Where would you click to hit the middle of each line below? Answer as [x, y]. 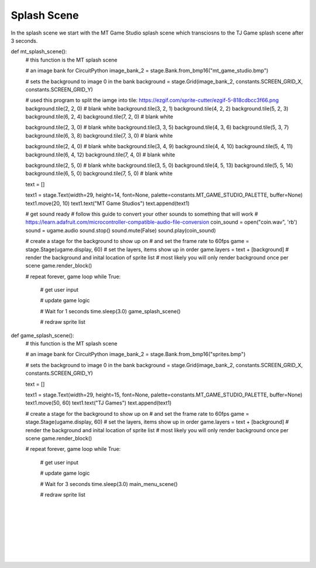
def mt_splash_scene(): [39, 52]
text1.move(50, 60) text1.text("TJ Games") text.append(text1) [99, 403]
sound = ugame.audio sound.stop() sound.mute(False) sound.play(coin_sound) [121, 230]
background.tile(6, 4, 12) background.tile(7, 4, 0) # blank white [100, 155]
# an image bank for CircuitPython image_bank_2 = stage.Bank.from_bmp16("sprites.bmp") [135, 354]
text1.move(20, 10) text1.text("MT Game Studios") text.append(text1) [108, 203]
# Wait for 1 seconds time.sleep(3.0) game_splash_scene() [110, 311]
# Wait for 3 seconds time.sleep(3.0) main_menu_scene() [109, 484]
